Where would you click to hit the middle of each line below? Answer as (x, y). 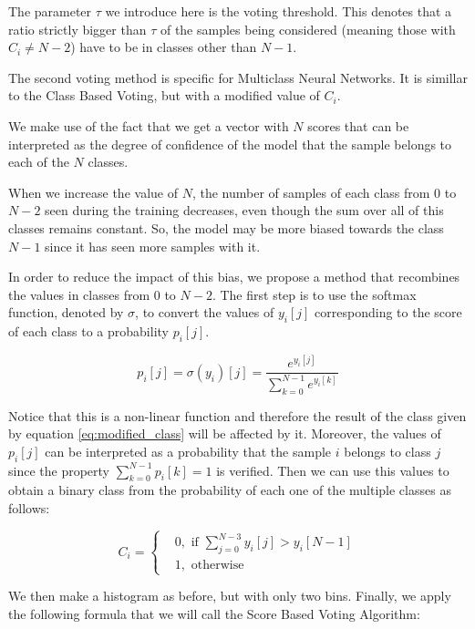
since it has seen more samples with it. (153, 246)
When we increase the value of (93, 192)
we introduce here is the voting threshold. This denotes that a (279, 11)
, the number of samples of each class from (311, 192)
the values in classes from (79, 294)
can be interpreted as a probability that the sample (188, 451)
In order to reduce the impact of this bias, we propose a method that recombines (234, 277)
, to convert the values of (205, 312)
